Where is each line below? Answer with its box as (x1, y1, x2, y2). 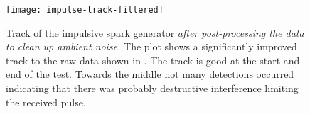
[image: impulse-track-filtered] (6, 5, 164, 15)
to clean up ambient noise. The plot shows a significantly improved (6, 39, 297, 54)
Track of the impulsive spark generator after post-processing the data (6, 25, 304, 40)
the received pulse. (6, 94, 86, 109)
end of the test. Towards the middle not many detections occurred (6, 67, 294, 81)
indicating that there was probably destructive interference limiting (6, 81, 299, 96)
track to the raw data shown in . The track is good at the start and (6, 52, 300, 67)
